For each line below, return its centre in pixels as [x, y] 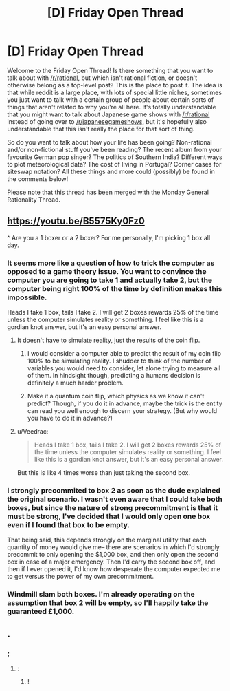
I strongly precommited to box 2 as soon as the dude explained [114, 490]
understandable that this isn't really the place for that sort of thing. [101, 129]
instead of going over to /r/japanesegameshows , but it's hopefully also [107, 121]
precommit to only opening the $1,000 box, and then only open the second [113, 555]
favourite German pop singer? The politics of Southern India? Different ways [115, 157]
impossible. [27, 297]
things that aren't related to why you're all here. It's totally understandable [112, 107]
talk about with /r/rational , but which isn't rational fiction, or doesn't [102, 78]
